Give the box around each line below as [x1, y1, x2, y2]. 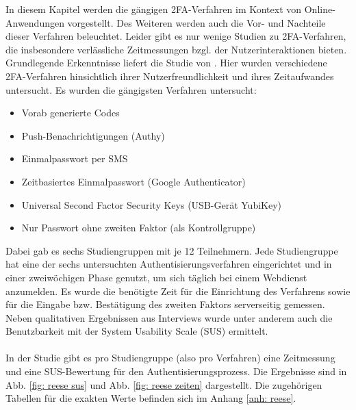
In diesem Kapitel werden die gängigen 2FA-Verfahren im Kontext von [5, 2, 302, 16]
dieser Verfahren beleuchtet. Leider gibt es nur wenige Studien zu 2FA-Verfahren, [5, 29, 346, 43]
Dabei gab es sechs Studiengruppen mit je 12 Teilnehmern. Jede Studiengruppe [5, 243, 338, 257]
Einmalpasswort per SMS [21, 151, 128, 166]
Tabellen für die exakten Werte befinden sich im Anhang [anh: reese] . [5, 391, 296, 405]
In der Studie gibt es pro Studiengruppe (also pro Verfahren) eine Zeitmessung [5, 350, 335, 365]
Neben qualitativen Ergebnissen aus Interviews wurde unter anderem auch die [5, 310, 333, 324]
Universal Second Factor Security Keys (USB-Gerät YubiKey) [21, 197, 281, 212]
